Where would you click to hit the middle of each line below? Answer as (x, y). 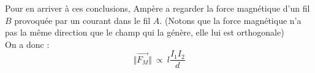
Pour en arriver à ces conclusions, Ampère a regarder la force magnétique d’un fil (157, 8)
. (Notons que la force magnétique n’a (230, 20)
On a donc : (27, 44)
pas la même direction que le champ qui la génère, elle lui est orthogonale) (145, 32)
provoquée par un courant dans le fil (82, 20)
